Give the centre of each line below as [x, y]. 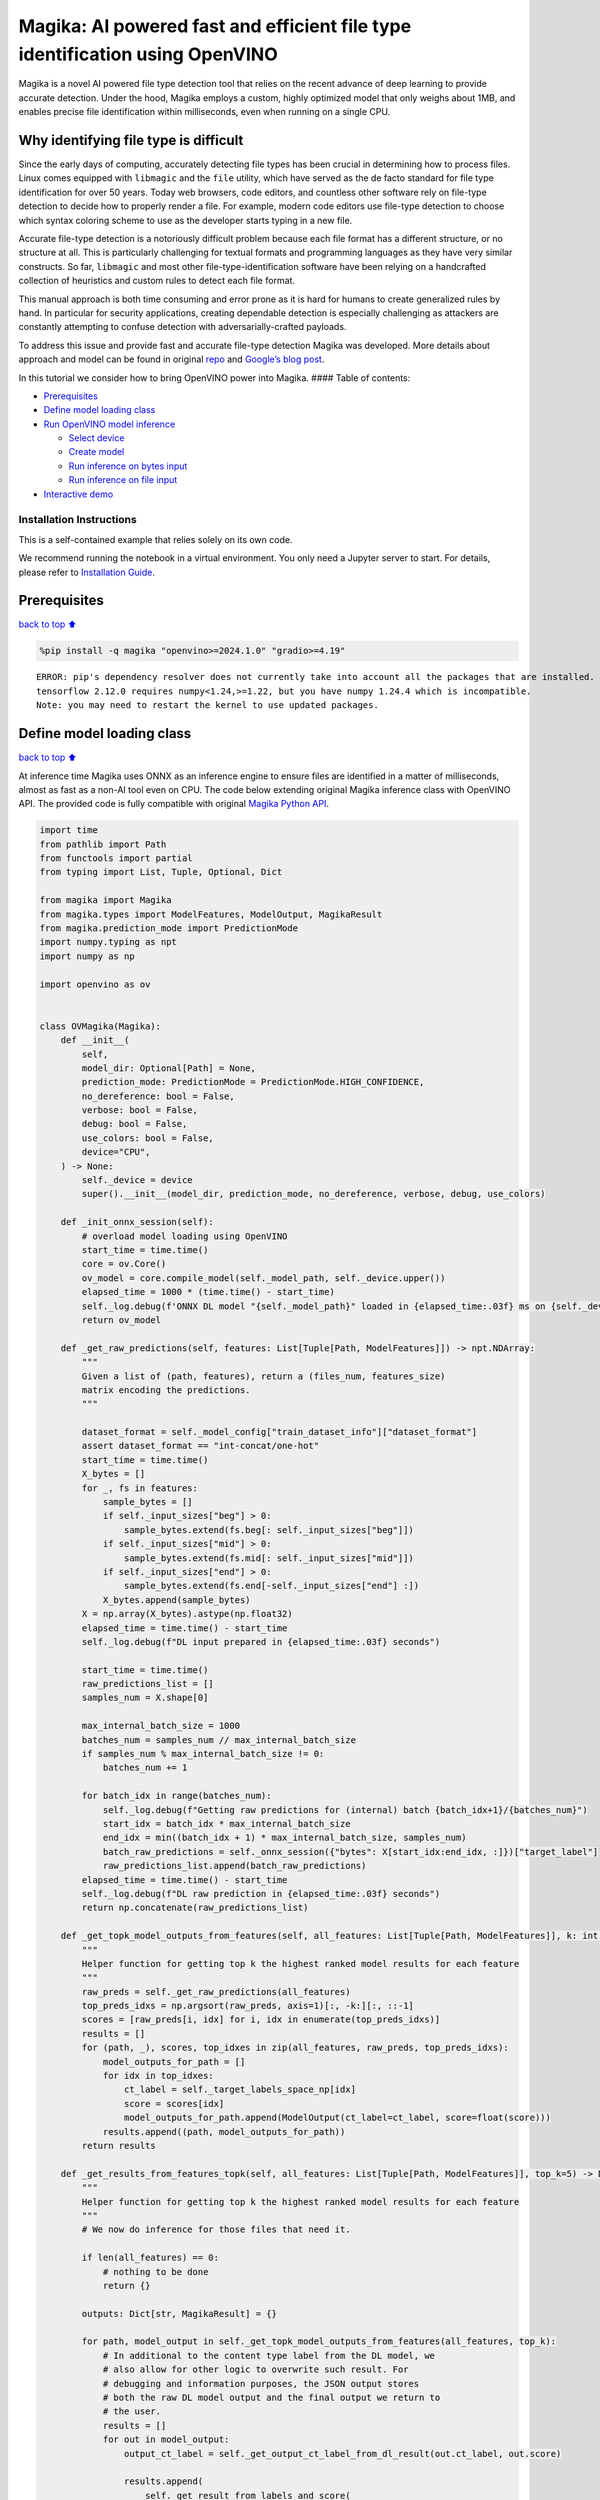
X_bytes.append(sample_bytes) [176, 1599]
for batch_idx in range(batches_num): [176, 1796]
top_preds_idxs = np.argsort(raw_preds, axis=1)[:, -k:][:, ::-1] [248, 2006]
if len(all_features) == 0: [150, 2258]
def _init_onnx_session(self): [137, 1222]
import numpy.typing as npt [108, 942]
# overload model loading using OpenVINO [184, 1236]
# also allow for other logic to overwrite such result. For [255, 2369]
